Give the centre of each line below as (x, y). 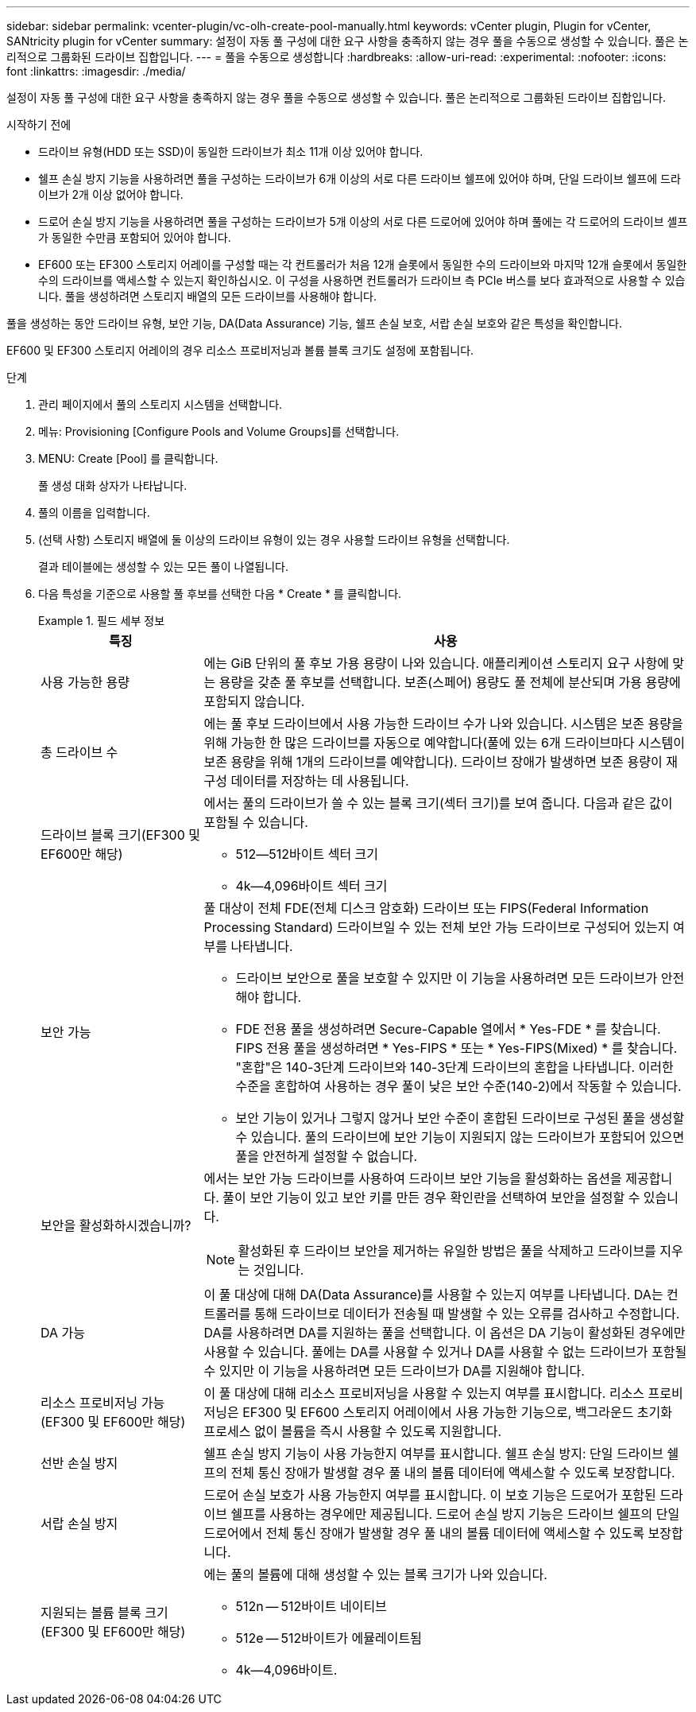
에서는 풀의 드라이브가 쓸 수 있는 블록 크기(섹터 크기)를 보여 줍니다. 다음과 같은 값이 (438, 803)
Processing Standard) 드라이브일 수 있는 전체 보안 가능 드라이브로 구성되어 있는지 (437, 927)
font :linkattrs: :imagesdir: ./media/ (96, 71)
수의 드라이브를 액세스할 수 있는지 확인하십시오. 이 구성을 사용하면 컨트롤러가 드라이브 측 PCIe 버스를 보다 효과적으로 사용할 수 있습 (362, 280)
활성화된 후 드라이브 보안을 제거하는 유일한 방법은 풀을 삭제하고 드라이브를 (447, 1251)
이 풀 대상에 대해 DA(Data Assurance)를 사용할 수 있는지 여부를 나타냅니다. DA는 (433, 1295)
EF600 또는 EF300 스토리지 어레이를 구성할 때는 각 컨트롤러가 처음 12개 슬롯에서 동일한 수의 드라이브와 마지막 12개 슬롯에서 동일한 (363, 264)
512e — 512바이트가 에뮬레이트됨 (329, 1638)
